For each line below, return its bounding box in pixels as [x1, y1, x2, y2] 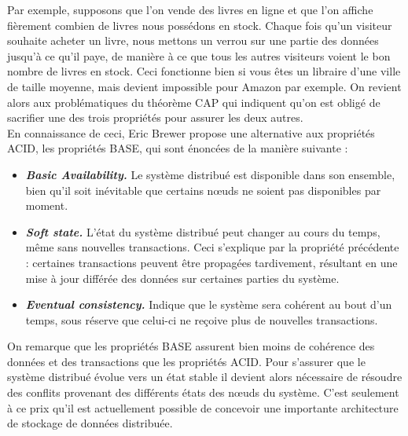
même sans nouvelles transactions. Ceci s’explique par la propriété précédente [25, 239, 399, 255]
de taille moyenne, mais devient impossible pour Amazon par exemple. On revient [7, 78, 402, 94]
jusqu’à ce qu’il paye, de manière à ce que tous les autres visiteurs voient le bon [7, 47, 391, 64]
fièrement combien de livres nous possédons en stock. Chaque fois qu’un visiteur [7, 16, 392, 33]
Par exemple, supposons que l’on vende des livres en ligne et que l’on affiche [7, 2, 373, 17]
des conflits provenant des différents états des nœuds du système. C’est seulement [7, 384, 399, 401]
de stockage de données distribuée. [7, 415, 173, 431]
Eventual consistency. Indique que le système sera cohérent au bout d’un [25, 296, 392, 313]
